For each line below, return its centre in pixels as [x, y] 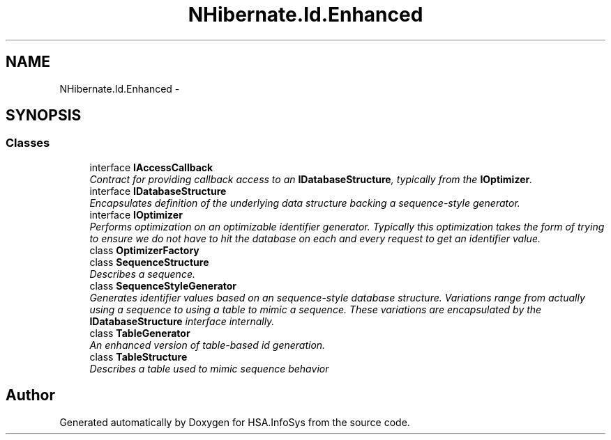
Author [30, 395]
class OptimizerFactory [144, 250]
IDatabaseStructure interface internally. [182, 321]
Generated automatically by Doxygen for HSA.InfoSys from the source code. [235, 422]
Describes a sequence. [142, 274]
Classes [28, 143]
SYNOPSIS [44, 116]
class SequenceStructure [149, 262]
